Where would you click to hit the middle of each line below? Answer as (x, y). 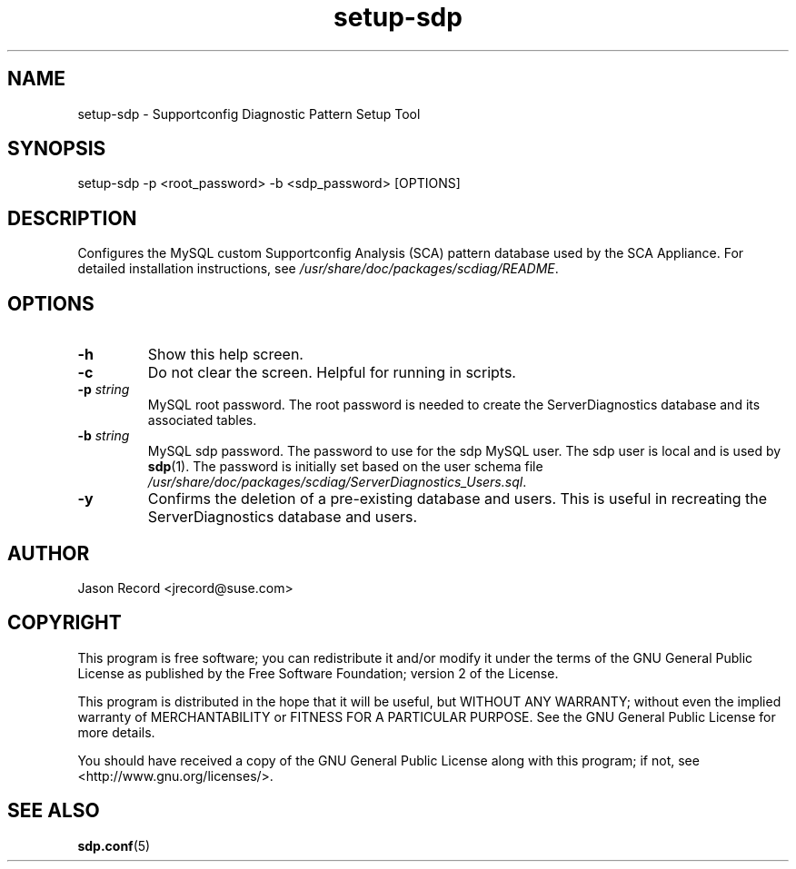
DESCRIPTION (72, 218)
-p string (104, 390)
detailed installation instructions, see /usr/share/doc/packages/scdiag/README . (318, 269)
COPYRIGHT (65, 623)
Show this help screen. (225, 355)
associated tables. (202, 420)
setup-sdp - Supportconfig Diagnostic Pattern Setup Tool (249, 114)
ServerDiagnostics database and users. (283, 517)
